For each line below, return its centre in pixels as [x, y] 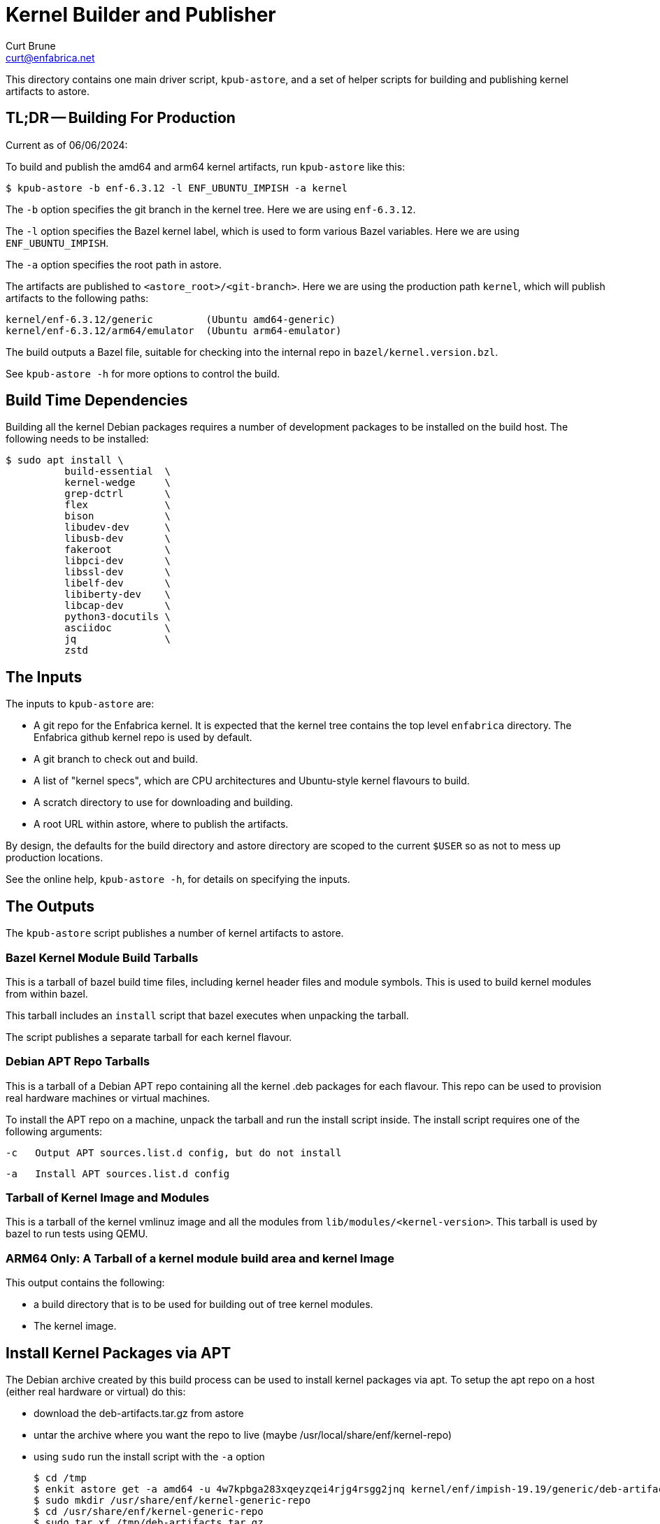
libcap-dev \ [118, 606]
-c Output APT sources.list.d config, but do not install [174, 1152]
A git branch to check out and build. [116, 759]
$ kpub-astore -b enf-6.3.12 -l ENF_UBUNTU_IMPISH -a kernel [177, 188]
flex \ [118, 505]
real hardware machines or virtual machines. [108, 1098]
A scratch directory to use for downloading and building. [164, 803]
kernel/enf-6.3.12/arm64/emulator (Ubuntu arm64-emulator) [174, 330]
